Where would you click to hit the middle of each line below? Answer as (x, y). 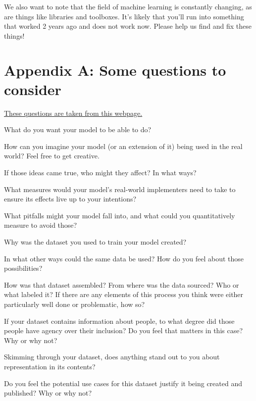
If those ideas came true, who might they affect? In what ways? (100, 173)
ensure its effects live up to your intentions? (70, 199)
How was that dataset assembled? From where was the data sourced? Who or (122, 284)
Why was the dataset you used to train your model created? (95, 242)
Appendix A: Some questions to (115, 70)
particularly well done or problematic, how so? (75, 304)
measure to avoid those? (41, 225)
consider (33, 89)
